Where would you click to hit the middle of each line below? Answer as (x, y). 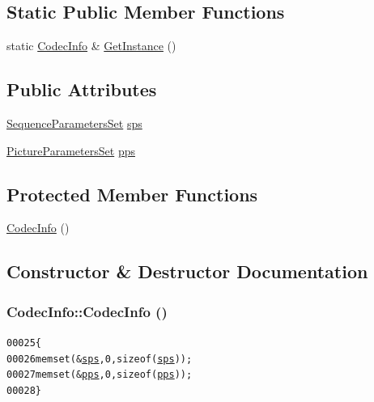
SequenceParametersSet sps (74, 123)
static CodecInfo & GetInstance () (91, 46)
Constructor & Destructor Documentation (187, 271)
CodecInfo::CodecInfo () (87, 311)
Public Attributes (82, 89)
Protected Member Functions (132, 194)
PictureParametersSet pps (71, 150)
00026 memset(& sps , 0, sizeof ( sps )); (100, 359)
